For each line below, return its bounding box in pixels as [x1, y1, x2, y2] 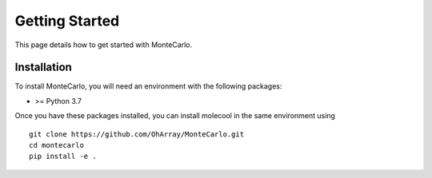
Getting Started [14, 12, 120, 30]
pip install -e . [29, 152, 97, 161]
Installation [14, 61, 72, 74]
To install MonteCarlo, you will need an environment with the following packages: [14, 81, 282, 91]
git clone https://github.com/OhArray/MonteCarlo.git [29, 129, 244, 139]
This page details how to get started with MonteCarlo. [14, 40, 192, 49]
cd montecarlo [29, 140, 84, 150]
